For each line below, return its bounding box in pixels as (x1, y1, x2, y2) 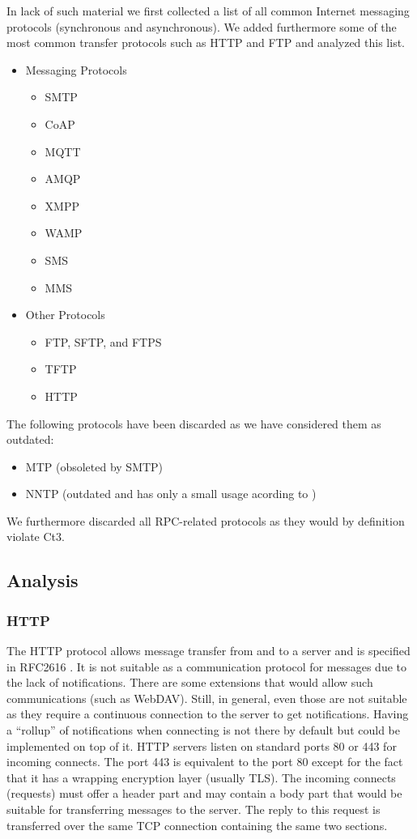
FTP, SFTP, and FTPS (45, 333, 162, 350)
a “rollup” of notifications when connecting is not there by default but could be (6, 722, 400, 739)
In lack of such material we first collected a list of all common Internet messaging (6, 2, 410, 19)
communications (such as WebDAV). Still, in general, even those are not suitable (6, 689, 407, 706)
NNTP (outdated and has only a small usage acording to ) (25, 485, 317, 502)
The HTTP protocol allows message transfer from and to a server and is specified (6, 642, 411, 659)
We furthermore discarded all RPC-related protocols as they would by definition (6, 512, 405, 529)
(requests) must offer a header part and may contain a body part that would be (6, 785, 402, 802)
